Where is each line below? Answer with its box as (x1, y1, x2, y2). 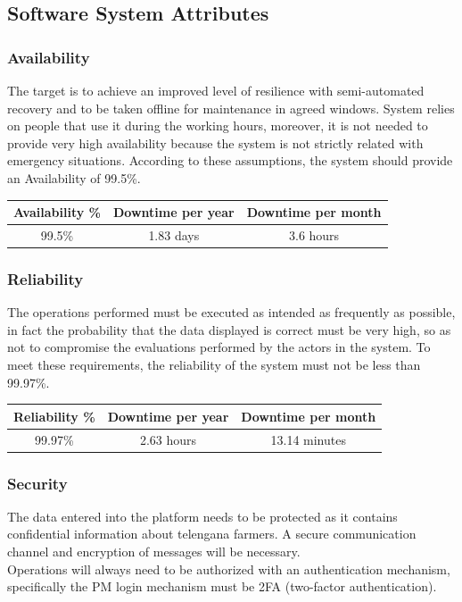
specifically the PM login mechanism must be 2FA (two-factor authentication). (7, 577, 437, 596)
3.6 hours (289, 225, 340, 244)
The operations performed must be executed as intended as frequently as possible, (7, 303, 456, 322)
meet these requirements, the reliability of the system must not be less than (7, 355, 421, 373)
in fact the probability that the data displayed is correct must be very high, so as (7, 320, 451, 339)
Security (7, 472, 68, 494)
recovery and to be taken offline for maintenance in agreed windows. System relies (7, 98, 455, 117)
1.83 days (148, 225, 200, 244)
